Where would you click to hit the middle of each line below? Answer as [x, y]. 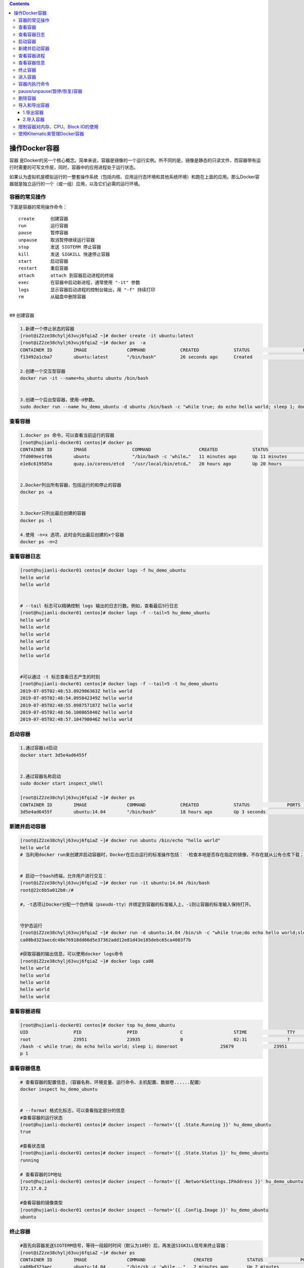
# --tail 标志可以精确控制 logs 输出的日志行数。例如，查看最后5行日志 [99, 606]
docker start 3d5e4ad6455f [53, 755]
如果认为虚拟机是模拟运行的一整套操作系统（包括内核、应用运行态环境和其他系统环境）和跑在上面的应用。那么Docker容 [135, 177]
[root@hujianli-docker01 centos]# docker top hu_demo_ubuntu [98, 1025]
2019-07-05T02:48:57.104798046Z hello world [76, 719]
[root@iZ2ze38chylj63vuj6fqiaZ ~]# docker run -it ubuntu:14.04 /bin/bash [115, 883]
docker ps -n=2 [39, 542]
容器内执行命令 [34, 84]
